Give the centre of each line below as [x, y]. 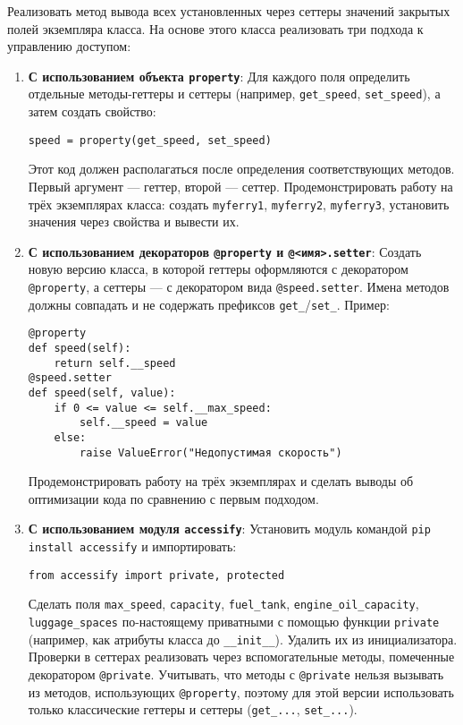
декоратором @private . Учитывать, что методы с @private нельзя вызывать [236, 674]
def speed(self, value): [102, 392]
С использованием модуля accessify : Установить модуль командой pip [229, 529]
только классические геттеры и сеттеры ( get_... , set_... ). [193, 709]
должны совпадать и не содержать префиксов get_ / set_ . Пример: [209, 304]
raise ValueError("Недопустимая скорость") [211, 452]
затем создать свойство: [92, 111]
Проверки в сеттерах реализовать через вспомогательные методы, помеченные [241, 657]
